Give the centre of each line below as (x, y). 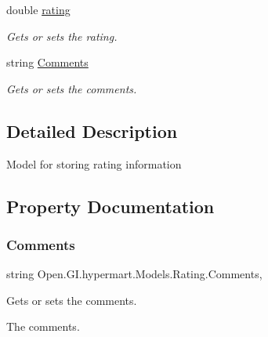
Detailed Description (92, 130)
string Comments (47, 62)
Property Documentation (110, 206)
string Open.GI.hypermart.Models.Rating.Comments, (134, 274)
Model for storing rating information (94, 163)
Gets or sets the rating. (62, 36)
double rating (38, 9)
